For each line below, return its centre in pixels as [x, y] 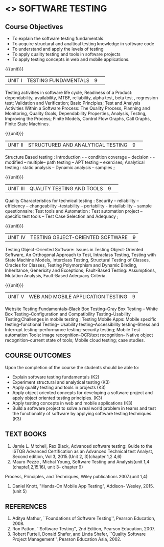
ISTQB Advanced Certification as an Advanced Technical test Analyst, [82, 451]
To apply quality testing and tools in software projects [66, 54]
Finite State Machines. [27, 124]
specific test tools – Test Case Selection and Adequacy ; [62, 216]
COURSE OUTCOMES [38, 356]
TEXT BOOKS [26, 434]
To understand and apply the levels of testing [58, 49]
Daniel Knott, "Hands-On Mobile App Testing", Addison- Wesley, [77, 486]
